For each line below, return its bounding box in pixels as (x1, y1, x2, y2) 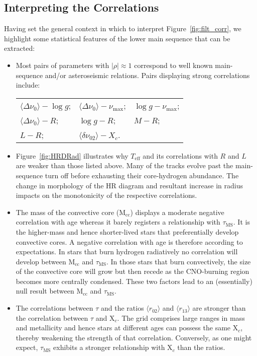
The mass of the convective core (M (16, 206, 126, 217)
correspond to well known (134, 59, 213, 70)
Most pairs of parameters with (16, 59, 109, 70)
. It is (233, 217, 250, 227)
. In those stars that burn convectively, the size (106, 256, 251, 266)
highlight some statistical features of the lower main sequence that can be (4, 33, 230, 43)
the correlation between (16, 312, 88, 323)
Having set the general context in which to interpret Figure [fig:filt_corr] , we (4, 23, 241, 34)
